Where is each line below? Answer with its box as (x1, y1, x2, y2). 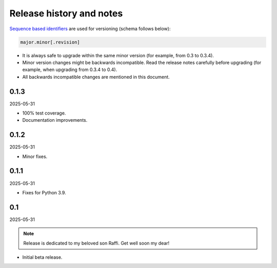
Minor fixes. (22, 153, 48, 160)
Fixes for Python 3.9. (22, 189, 66, 195)
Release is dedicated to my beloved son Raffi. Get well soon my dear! (23, 240, 170, 246)
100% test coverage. (22, 110, 66, 116)
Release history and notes (9, 8, 123, 19)
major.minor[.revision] (20, 39, 81, 45)
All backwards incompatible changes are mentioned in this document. (22, 74, 170, 80)
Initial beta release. (22, 254, 63, 260)
